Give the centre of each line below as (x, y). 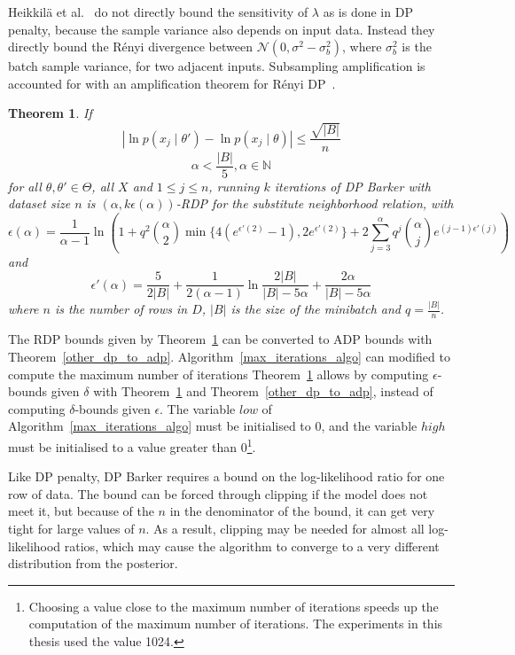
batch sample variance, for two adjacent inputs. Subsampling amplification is (217, 66)
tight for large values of (71, 528)
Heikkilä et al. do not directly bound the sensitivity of (158, 12)
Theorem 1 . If (50, 113)
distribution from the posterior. (93, 563)
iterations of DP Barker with (352, 186)
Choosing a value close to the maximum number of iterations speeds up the (234, 606)
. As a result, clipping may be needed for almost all (285, 528)
